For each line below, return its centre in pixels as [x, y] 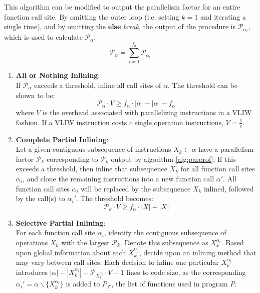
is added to [83, 284]
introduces [32, 272]
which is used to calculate [43, 37]
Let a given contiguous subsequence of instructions [93, 149]
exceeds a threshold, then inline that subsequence [91, 169]
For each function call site [55, 232]
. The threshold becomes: [115, 198]
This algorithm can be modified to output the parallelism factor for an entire [122, 7]
